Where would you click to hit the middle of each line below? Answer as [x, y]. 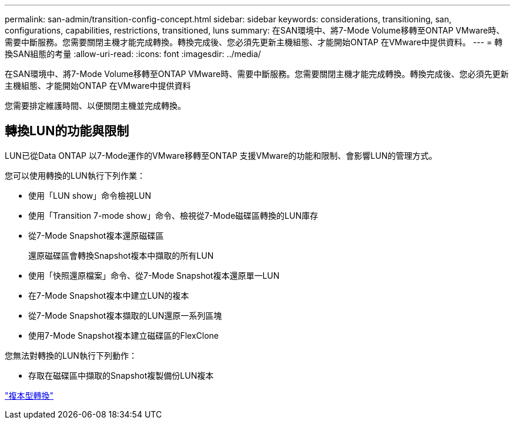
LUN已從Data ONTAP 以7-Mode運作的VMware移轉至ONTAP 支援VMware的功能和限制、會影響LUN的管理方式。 [221, 155]
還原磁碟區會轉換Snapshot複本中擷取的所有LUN [121, 255]
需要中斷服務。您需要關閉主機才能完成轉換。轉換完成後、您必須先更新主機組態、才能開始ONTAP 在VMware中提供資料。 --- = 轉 [254, 42]
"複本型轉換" [29, 395]
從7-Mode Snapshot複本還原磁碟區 [96, 235]
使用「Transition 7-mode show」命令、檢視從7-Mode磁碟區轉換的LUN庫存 [173, 215]
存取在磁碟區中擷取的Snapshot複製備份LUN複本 [121, 375]
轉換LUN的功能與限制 [67, 131]
